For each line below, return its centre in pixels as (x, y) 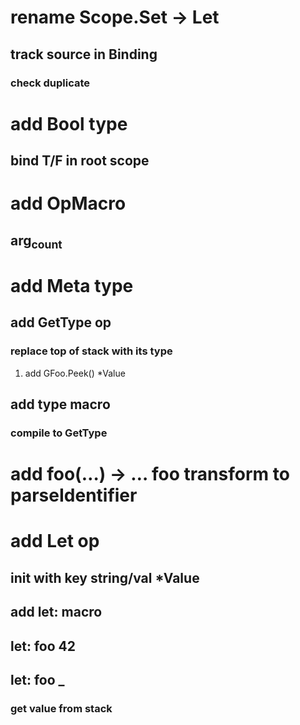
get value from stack (61, 708)
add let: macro (56, 612)
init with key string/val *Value (105, 577)
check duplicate (50, 83)
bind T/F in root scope (80, 161)
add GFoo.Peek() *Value (75, 373)
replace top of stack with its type (91, 351)
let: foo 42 (43, 646)
